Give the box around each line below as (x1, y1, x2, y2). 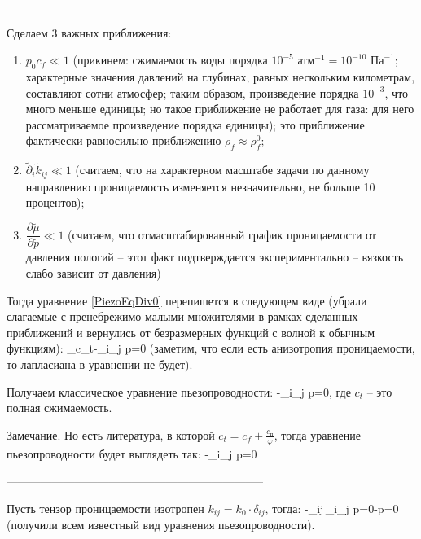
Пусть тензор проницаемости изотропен (7, 499, 204, 516)
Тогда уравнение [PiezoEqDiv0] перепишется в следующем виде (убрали (7, 291, 367, 309)
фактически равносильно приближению (25, 132, 221, 149)
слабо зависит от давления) (25, 264, 161, 281)
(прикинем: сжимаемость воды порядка (72, 51, 268, 68)
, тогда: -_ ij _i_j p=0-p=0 (265, 499, 399, 516)
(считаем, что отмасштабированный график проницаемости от (68, 226, 376, 243)
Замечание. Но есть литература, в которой (7, 426, 215, 443)
